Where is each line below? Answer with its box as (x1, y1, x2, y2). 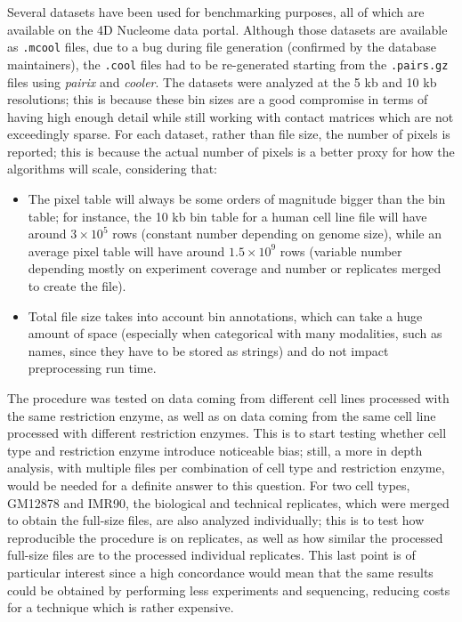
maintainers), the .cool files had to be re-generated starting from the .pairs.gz (7, 54, 449, 73)
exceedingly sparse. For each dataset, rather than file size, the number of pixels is (7, 125, 450, 143)
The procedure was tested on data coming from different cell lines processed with (7, 389, 450, 407)
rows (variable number (280, 241, 402, 260)
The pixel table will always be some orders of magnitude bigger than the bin (28, 190, 446, 208)
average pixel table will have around (28, 241, 225, 260)
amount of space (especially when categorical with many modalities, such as (28, 324, 442, 343)
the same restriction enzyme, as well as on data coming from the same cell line (7, 406, 436, 424)
